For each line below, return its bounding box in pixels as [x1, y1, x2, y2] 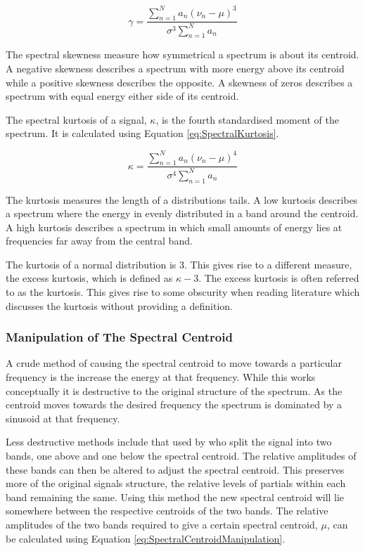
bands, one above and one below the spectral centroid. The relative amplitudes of [6, 448, 357, 463]
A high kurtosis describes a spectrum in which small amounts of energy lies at [6, 219, 342, 234]
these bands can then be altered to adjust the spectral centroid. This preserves [6, 462, 345, 477]
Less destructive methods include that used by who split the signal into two [6, 434, 332, 449]
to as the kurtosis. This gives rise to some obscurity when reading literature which [6, 285, 360, 299]
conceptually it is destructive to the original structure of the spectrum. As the [6, 383, 342, 398]
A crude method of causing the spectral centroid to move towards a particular [6, 356, 342, 370]
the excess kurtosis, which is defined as [6, 271, 173, 285]
